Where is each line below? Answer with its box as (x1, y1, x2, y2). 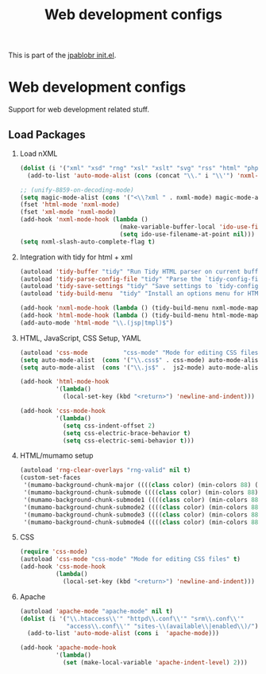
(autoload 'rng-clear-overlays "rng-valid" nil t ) (19, 466, 191, 474)
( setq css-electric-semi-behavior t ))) (62, 436, 195, 445)
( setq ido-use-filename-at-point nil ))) (119, 230, 256, 238)
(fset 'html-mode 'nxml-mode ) (19, 201, 121, 208)
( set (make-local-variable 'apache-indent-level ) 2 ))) (62, 659, 249, 667)
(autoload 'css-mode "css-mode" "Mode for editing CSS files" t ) (19, 555, 241, 563)
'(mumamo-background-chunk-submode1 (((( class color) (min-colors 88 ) (23, 496, 262, 504)
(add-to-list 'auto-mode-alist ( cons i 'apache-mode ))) (27, 629, 220, 637)
